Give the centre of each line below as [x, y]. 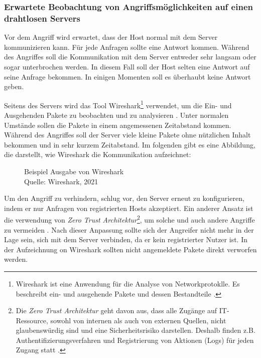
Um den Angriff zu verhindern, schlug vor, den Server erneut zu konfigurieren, [124, 198]
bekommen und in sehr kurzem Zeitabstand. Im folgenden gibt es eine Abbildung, [130, 144]
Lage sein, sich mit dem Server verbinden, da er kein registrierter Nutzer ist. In [126, 239]
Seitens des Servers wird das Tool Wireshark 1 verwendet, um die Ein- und [118, 104]
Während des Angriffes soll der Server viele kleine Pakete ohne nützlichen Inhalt [127, 135]
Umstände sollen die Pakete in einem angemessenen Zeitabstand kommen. [118, 125]
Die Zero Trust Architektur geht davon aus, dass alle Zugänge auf [116, 310]
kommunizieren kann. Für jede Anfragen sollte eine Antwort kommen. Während [127, 47]
